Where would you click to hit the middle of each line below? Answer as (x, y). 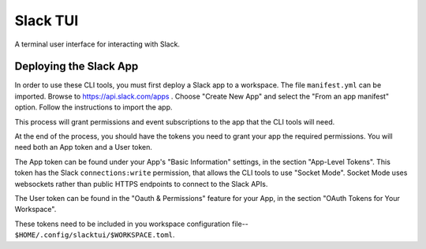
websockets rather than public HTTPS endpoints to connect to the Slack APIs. (141, 184)
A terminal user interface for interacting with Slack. (97, 44)
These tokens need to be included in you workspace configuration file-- (131, 224)
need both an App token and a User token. (84, 147)
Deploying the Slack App (77, 67)
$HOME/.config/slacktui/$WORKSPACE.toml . (95, 235)
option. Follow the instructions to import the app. (93, 107)
